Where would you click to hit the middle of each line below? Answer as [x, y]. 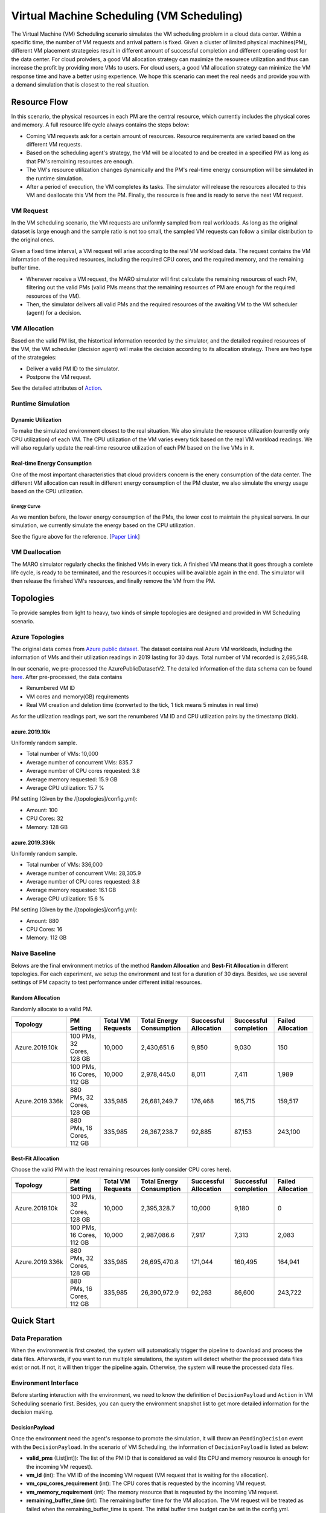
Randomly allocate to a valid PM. [52, 1009]
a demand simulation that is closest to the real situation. [81, 84]
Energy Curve [26, 507]
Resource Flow [40, 102]
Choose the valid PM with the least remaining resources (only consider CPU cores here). [121, 1170]
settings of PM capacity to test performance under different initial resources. [107, 982]
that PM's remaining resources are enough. [80, 161]
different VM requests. [54, 144]
